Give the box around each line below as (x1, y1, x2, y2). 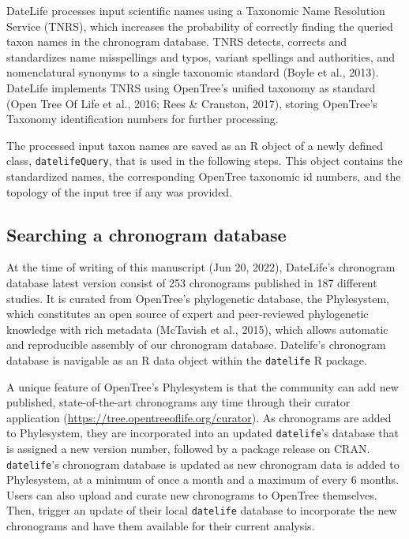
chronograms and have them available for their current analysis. (6, 518, 315, 534)
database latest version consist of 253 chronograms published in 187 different (6, 274, 377, 290)
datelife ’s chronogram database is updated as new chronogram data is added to (6, 455, 400, 472)
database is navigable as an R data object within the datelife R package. (6, 351, 367, 368)
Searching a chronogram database (6, 222, 287, 246)
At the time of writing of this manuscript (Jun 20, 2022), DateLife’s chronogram (6, 259, 396, 275)
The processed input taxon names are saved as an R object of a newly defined (6, 137, 384, 153)
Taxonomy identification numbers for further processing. (6, 110, 279, 127)
